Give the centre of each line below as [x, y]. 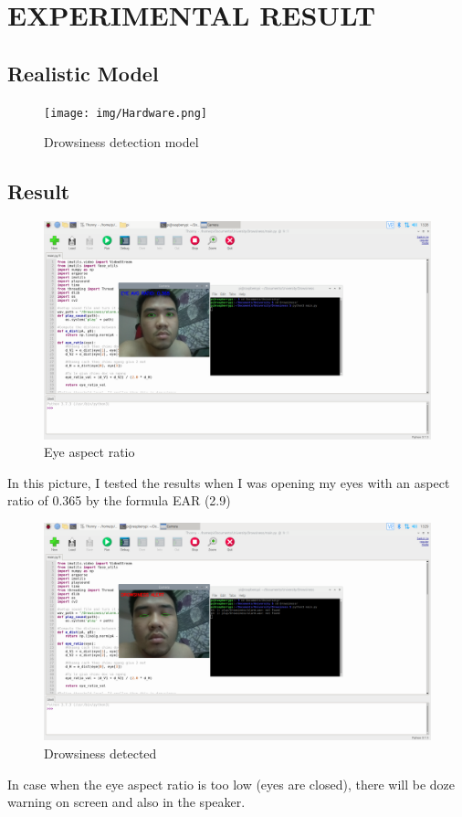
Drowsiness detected [100, 753]
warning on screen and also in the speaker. [126, 802]
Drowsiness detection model [121, 142]
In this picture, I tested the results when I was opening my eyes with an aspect [229, 482]
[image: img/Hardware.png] [126, 113]
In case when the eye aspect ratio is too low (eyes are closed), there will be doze [231, 784]
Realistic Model [83, 73]
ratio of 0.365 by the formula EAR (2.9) [119, 500]
